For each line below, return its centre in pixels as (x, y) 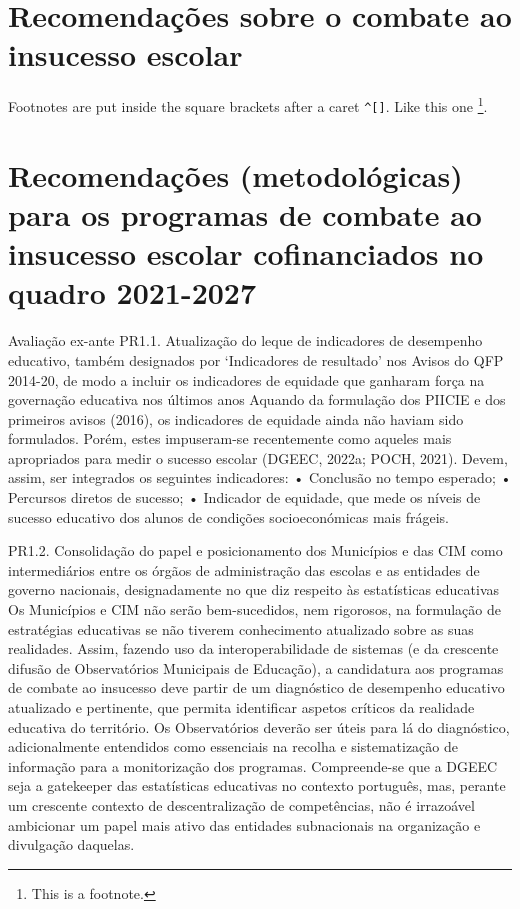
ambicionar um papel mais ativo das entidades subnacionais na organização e (244, 824)
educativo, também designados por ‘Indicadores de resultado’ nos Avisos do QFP (256, 359)
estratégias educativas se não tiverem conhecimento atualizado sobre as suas (241, 628)
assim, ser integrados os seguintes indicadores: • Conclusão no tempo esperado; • (260, 477)
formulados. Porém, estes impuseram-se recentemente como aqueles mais (230, 438)
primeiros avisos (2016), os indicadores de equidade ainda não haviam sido (236, 418)
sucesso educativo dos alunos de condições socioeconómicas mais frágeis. (228, 516)
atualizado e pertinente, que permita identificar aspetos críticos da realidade (241, 707)
